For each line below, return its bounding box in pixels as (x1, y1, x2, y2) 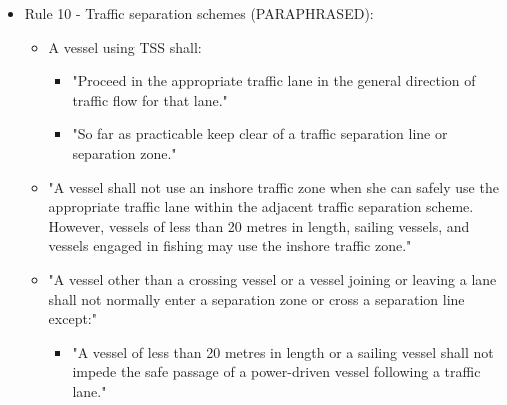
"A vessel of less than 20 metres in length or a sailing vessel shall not (72, 341, 494, 362)
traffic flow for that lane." (72, 89, 228, 110)
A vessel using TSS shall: (48, 36, 202, 57)
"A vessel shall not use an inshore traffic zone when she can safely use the (48, 176, 499, 197)
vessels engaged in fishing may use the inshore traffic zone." (48, 235, 412, 256)
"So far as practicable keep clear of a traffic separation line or (72, 123, 448, 144)
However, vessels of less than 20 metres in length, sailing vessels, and (48, 215, 470, 236)
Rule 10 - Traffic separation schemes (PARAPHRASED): (24, 3, 374, 23)
